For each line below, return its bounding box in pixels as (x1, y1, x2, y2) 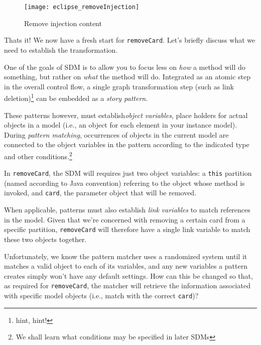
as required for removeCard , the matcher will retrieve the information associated (4, 280, 250, 291)
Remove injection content (24, 18, 102, 28)
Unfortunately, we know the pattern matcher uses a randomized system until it (4, 251, 247, 261)
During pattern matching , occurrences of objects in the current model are (4, 129, 229, 140)
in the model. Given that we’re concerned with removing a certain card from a (4, 214, 245, 224)
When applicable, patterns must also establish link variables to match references (4, 204, 250, 215)
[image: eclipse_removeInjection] (24, 4, 140, 11)
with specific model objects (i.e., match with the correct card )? (4, 290, 199, 300)
